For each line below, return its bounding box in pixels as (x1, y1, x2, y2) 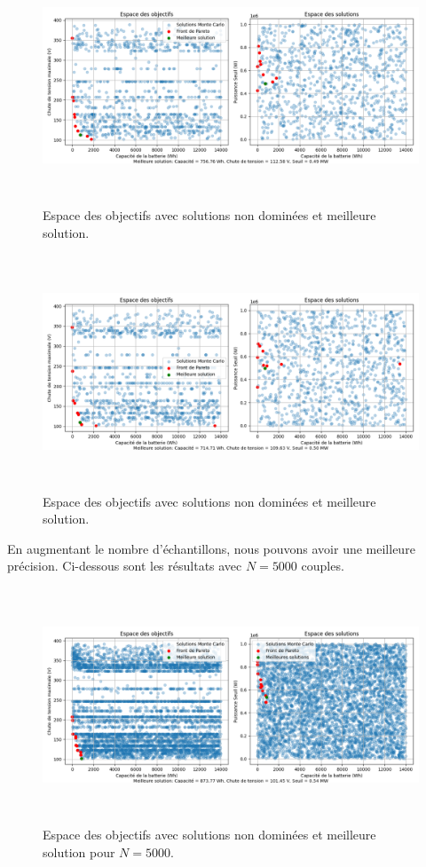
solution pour (43, 842, 115, 861)
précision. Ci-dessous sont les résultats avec (7, 556, 242, 575)
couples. (301, 556, 344, 575)
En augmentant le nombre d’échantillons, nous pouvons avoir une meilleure (7, 539, 415, 557)
